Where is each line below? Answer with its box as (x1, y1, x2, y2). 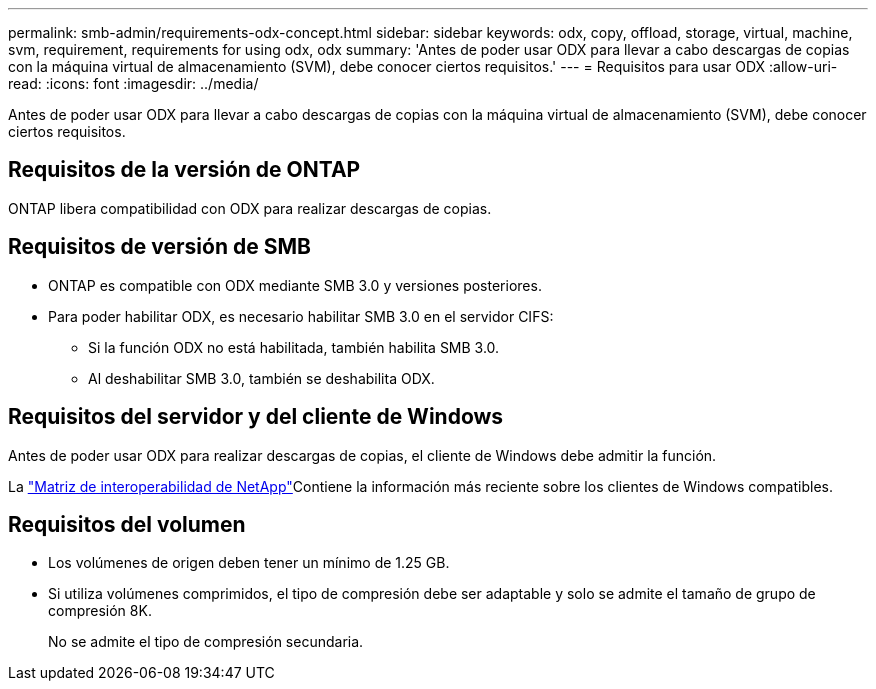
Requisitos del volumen (8, 511, 246, 537)
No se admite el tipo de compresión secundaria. (48, 633, 364, 651)
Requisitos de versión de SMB (8, 234, 311, 260)
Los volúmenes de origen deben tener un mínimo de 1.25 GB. (48, 554, 450, 572)
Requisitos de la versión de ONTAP (8, 157, 361, 183)
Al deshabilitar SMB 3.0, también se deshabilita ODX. (88, 369, 435, 387)
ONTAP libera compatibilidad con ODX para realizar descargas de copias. (8, 199, 492, 217)
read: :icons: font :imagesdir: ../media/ (8, 75, 259, 92)
